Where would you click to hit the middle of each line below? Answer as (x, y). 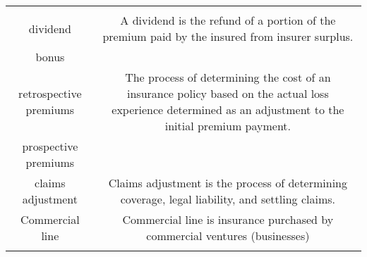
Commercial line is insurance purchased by (228, 219)
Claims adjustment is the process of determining (228, 183)
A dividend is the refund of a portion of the (228, 20)
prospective (50, 146)
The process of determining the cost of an (228, 77)
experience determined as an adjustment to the (228, 109)
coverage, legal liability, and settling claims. (228, 199)
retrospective (50, 93)
